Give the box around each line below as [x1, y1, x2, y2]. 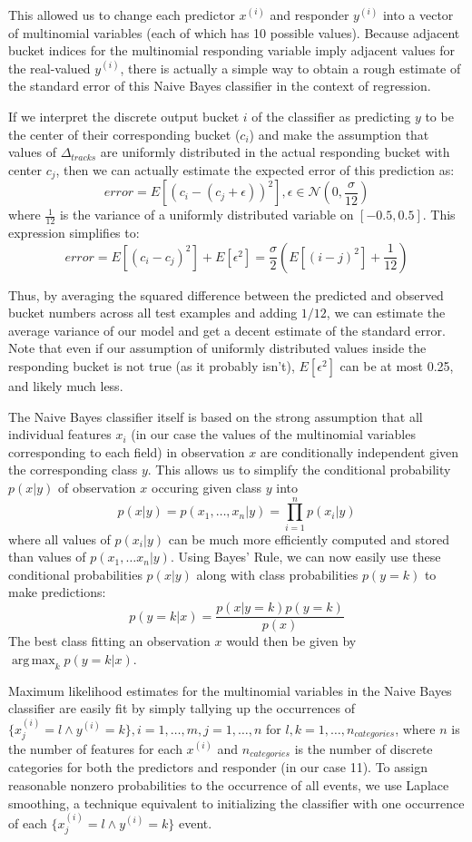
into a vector [382, 5, 454, 24]
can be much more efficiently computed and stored [168, 529, 449, 548]
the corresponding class [8, 460, 138, 479]
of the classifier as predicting [251, 106, 411, 125]
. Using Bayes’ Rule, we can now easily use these [170, 547, 441, 566]
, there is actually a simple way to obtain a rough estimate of [120, 58, 461, 77]
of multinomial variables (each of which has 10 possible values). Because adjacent [8, 23, 460, 42]
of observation [57, 477, 136, 496]
